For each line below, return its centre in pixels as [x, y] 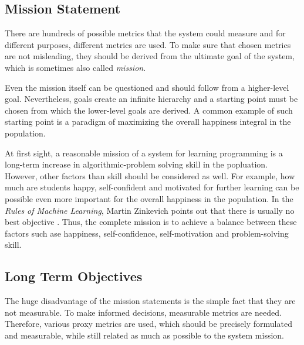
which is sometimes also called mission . [75, 67]
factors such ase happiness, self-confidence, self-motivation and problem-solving [147, 233]
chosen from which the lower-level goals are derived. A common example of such [149, 110]
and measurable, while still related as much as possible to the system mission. [145, 335]
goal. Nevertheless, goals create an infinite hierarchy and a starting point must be [151, 99]
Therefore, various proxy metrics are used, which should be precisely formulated [148, 324]
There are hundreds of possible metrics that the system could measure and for [145, 33]
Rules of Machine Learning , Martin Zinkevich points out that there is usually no [150, 210]
